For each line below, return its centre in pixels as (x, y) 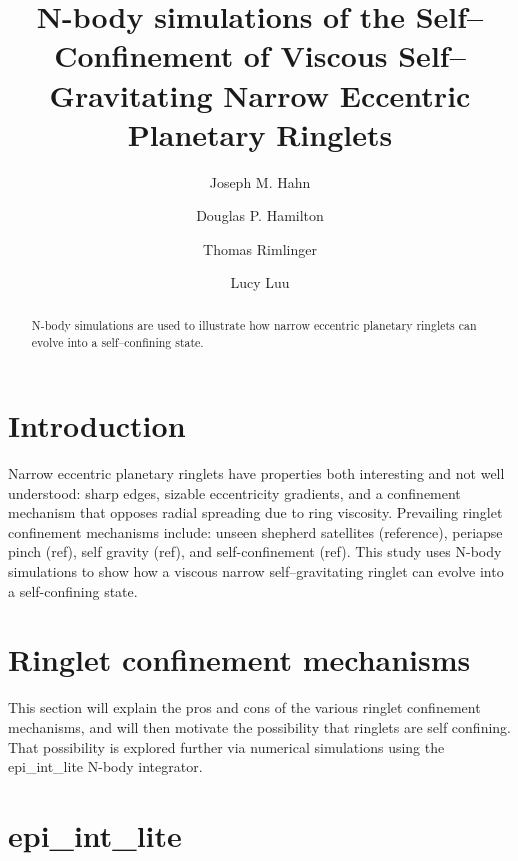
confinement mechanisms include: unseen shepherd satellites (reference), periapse (255, 531)
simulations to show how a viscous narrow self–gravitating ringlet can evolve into (256, 571)
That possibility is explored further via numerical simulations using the (226, 746)
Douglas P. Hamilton (260, 215)
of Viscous (315, 55)
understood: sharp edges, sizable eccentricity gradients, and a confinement (234, 492)
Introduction (97, 425)
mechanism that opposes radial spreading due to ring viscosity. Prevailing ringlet (255, 512)
